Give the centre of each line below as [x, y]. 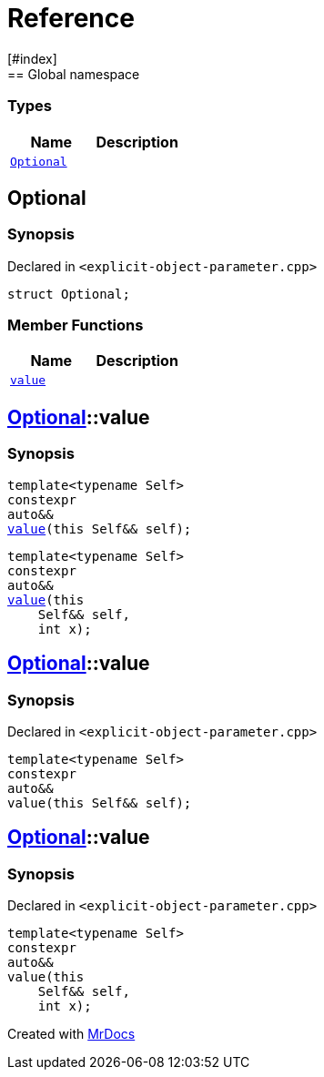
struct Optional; [69, 294]
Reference [71, 18]
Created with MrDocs [71, 1034]
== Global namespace [74, 74]
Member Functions [76, 325]
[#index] [32, 58]
